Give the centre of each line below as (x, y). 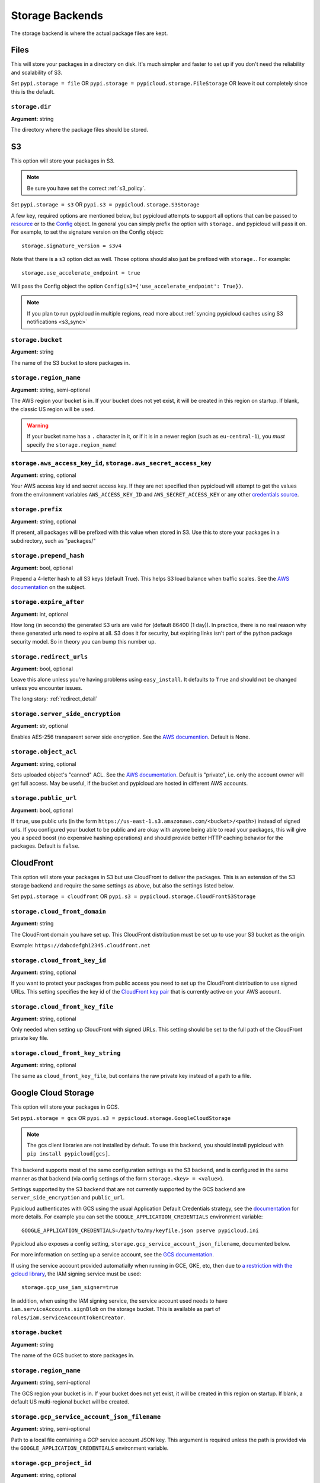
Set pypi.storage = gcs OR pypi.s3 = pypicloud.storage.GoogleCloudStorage (121, 1118)
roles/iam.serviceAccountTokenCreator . (68, 1317)
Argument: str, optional (40, 726)
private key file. (30, 1038)
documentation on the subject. (48, 587)
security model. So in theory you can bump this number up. (84, 641)
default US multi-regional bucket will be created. (70, 1402)
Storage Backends (57, 15)
